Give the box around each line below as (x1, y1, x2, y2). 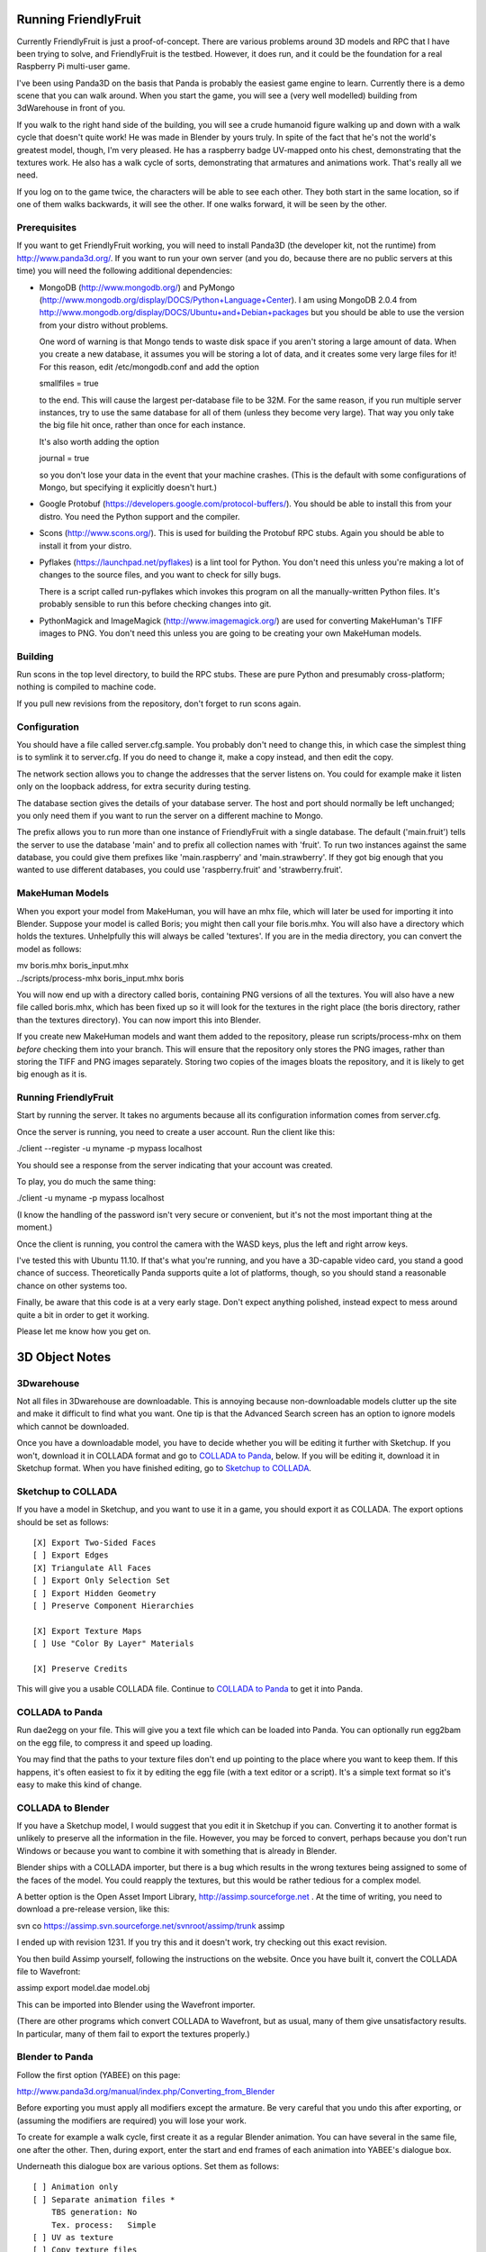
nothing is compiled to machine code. (16, 681, 157, 693)
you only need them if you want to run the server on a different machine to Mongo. (16, 810, 323, 821)
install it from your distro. (39, 540, 132, 551)
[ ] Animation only (32, 2182, 119, 2193)
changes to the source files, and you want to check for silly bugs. (39, 569, 282, 580)
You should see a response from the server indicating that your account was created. (16, 1159, 333, 1170)
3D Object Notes (16, 1349, 112, 1365)
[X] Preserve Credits (32, 1663, 128, 1674)
